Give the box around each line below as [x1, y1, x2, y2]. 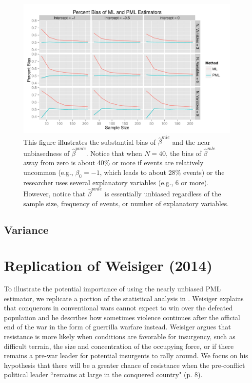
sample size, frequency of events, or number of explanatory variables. [23, 198, 229, 208]
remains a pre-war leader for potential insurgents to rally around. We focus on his [4, 350, 248, 361]
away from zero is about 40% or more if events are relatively [23, 157, 204, 168]
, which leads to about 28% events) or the [99, 167, 225, 177]
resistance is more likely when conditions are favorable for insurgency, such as [4, 331, 235, 341]
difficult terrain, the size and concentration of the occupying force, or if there [4, 341, 234, 351]
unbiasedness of [23, 148, 70, 158]
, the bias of [166, 148, 201, 158]
